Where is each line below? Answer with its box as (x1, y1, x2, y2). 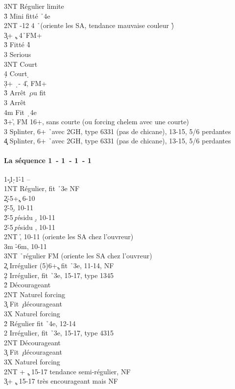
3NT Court (4, 58, 38, 69)
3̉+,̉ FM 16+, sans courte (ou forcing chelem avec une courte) (4, 116, 189, 127)
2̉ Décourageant (4, 279, 51, 290)
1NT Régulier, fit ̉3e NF (4, 183, 80, 194)
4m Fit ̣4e (4, 107, 37, 117)
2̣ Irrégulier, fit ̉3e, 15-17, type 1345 (4, 270, 114, 280)
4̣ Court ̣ (4, 68, 30, 79)
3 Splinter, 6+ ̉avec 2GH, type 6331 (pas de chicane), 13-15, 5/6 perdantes (4, 126, 231, 136)
